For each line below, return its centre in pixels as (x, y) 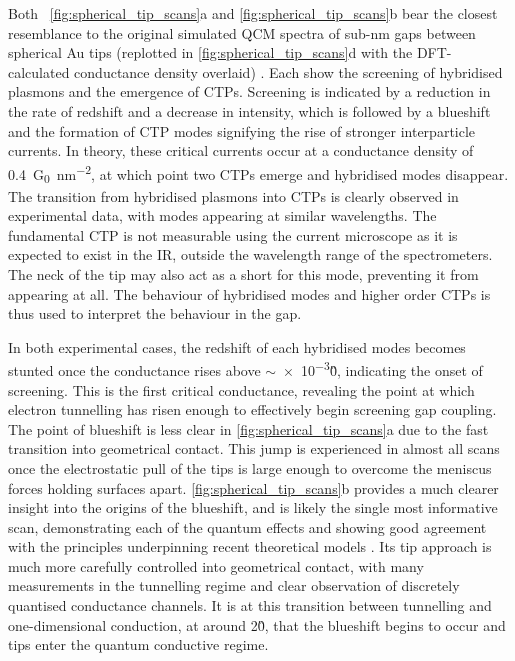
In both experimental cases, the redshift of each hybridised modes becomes (237, 346)
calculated (39, 71)
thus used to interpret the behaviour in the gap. (155, 313)
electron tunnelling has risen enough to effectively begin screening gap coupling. (252, 409)
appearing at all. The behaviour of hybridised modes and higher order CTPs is (249, 293)
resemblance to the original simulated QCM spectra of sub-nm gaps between (242, 32)
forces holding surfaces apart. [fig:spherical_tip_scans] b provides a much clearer (253, 487)
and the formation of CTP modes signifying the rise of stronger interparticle (242, 130)
